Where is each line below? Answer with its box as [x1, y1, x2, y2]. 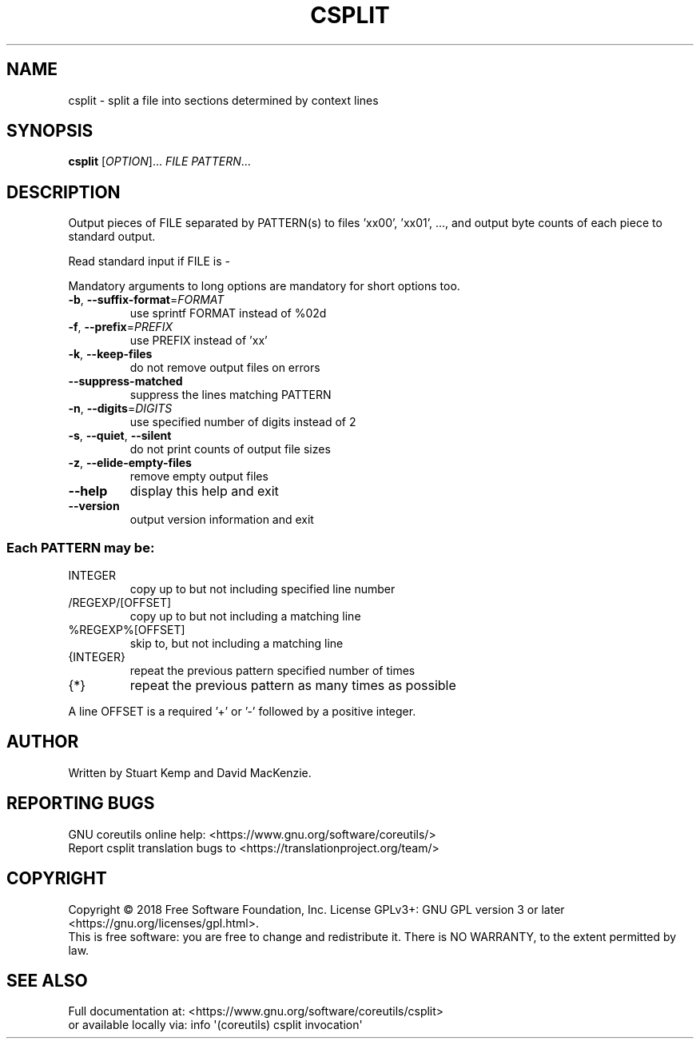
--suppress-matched [68, 374, 183, 389]
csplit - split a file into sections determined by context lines [68, 93, 379, 107]
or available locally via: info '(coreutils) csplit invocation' [68, 1018, 363, 1032]
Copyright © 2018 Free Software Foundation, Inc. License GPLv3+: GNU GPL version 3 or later [68, 902, 565, 916]
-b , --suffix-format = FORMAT [68, 293, 225, 307]
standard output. [68, 229, 156, 244]
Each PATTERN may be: [6, 539, 155, 556]
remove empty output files [129, 469, 268, 484]
